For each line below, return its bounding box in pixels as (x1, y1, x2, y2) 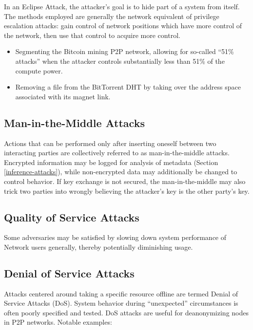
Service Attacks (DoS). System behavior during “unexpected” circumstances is (4, 298, 238, 308)
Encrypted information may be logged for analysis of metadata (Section (4, 157, 218, 167)
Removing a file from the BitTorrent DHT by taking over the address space (15, 82, 241, 92)
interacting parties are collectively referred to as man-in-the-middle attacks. (4, 147, 230, 158)
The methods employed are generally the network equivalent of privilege (4, 11, 219, 21)
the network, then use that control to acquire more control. (4, 30, 180, 40)
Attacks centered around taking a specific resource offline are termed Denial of (4, 288, 238, 298)
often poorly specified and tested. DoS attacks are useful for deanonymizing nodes (4, 307, 249, 317)
